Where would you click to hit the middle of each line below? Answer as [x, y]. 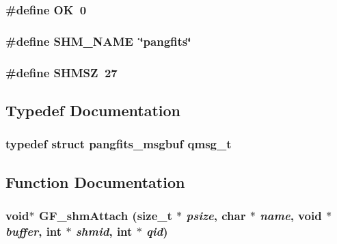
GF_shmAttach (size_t [105, 215]
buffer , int [34, 231]
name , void [291, 215]
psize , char [216, 215]
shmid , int [104, 231]
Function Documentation [95, 181]
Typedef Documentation [93, 110]
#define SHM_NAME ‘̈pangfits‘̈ [98, 41]
